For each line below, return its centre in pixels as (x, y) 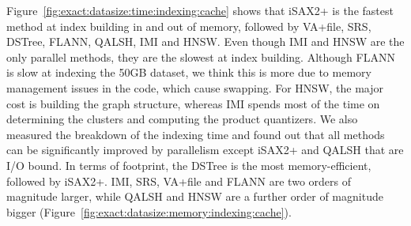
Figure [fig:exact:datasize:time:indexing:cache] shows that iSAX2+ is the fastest (200, 10)
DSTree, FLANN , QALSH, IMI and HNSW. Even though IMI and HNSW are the (205, 41)
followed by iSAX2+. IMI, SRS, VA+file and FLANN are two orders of (179, 181)
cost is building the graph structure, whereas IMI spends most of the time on (193, 103)
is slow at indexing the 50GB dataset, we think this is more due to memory (189, 72)
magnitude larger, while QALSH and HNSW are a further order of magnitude (195, 196)
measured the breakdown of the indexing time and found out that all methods (196, 134)
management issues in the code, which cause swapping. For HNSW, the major (195, 87)
